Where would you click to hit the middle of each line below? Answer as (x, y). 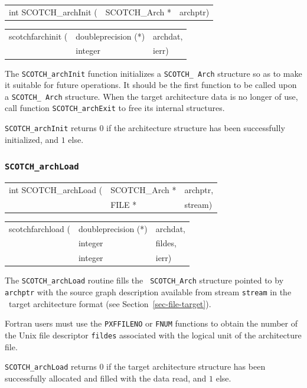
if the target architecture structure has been (186, 366)
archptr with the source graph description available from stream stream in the (148, 292)
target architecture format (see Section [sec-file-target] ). (110, 303)
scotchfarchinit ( (38, 36)
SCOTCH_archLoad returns (51, 366)
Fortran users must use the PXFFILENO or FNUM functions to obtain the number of (151, 323)
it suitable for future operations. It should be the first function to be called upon (151, 85)
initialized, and (32, 139)
